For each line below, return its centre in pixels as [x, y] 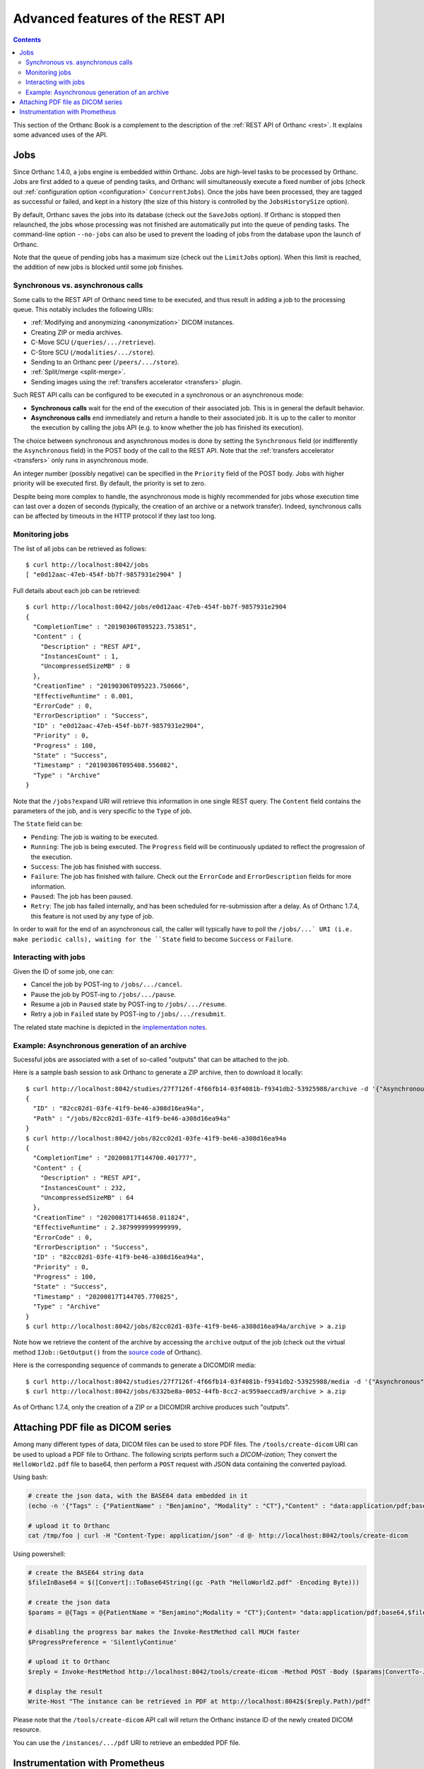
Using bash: [31, 1477]
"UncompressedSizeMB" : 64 [87, 1197]
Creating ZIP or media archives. [77, 332]
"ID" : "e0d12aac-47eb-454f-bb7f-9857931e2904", [119, 726]
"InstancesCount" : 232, [83, 1188]
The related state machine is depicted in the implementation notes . [110, 1027]
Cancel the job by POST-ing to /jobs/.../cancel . [107, 984]
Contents [27, 40]
